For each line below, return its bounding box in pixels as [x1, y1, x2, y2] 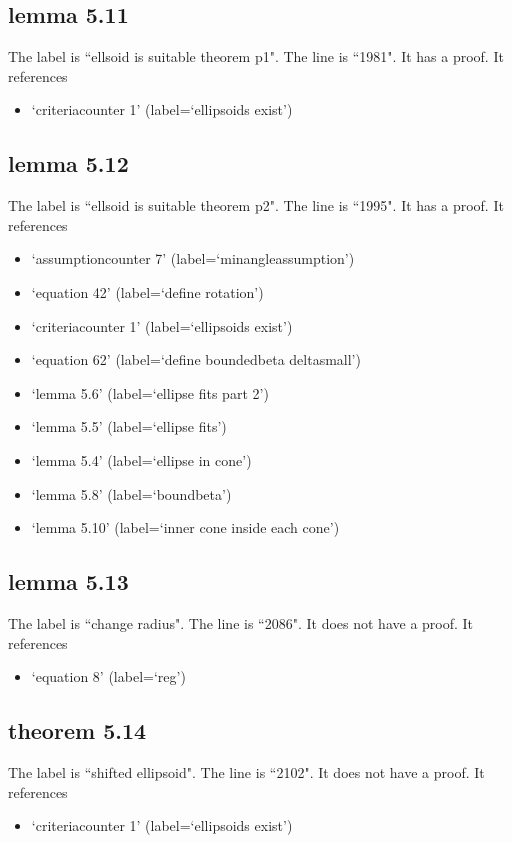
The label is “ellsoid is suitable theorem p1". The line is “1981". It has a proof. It [8, 46, 504, 67]
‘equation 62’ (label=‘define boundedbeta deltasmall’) [31, 349, 361, 370]
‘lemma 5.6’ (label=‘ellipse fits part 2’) [31, 382, 269, 403]
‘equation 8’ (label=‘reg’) [31, 666, 186, 687]
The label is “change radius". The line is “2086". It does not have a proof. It [8, 612, 474, 633]
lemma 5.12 [8, 148, 129, 179]
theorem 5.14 [8, 715, 147, 746]
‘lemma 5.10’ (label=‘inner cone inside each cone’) [31, 517, 340, 538]
